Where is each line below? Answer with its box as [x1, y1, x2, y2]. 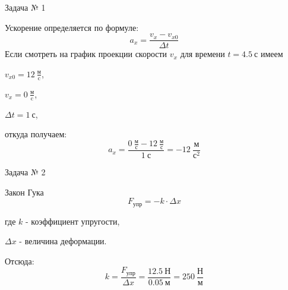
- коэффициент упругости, [26, 215, 120, 227]
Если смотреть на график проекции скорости [5, 48, 167, 60]
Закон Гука [5, 185, 44, 198]
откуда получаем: [5, 128, 67, 140]
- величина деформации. [19, 235, 107, 247]
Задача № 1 [5, 1, 46, 13]
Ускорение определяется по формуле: [5, 21, 139, 33]
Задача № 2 [5, 166, 46, 178]
